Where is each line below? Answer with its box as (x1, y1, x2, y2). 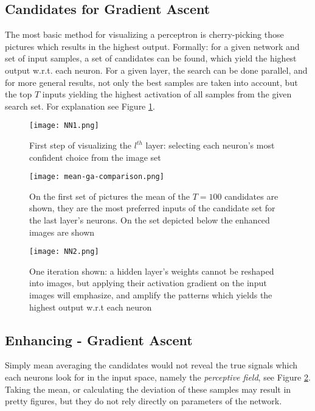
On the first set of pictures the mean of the (29, 189, 190, 202)
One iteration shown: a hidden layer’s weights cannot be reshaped (29, 264, 274, 277)
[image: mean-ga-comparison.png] (29, 172, 164, 181)
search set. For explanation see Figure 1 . (5, 99, 155, 112)
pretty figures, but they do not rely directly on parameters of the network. (5, 395, 282, 407)
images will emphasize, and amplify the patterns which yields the (29, 289, 272, 301)
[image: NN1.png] (29, 121, 99, 130)
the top (5, 88, 32, 100)
